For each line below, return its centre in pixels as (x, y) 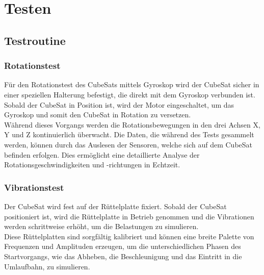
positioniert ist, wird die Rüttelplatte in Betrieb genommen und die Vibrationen (129, 216)
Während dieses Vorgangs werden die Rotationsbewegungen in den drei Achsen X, (132, 124)
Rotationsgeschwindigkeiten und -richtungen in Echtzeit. (92, 165)
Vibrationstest (34, 187)
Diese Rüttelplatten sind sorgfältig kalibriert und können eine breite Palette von (129, 236)
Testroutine (35, 40)
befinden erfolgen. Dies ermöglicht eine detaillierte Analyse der (102, 154)
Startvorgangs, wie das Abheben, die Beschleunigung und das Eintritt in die (123, 256)
